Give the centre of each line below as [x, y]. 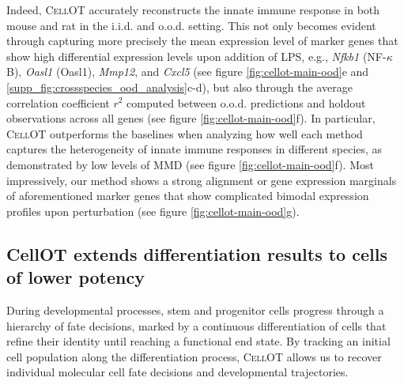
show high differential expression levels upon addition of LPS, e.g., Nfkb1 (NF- [196, 56]
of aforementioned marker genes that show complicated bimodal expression [188, 196]
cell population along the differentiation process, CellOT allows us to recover [194, 356]
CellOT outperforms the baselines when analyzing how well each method [185, 133]
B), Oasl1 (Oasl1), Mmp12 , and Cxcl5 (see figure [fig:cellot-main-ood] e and [188, 72]
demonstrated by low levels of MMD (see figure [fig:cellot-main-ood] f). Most [190, 164]
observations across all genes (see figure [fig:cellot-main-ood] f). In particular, [191, 118]
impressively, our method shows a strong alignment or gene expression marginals [202, 180]
